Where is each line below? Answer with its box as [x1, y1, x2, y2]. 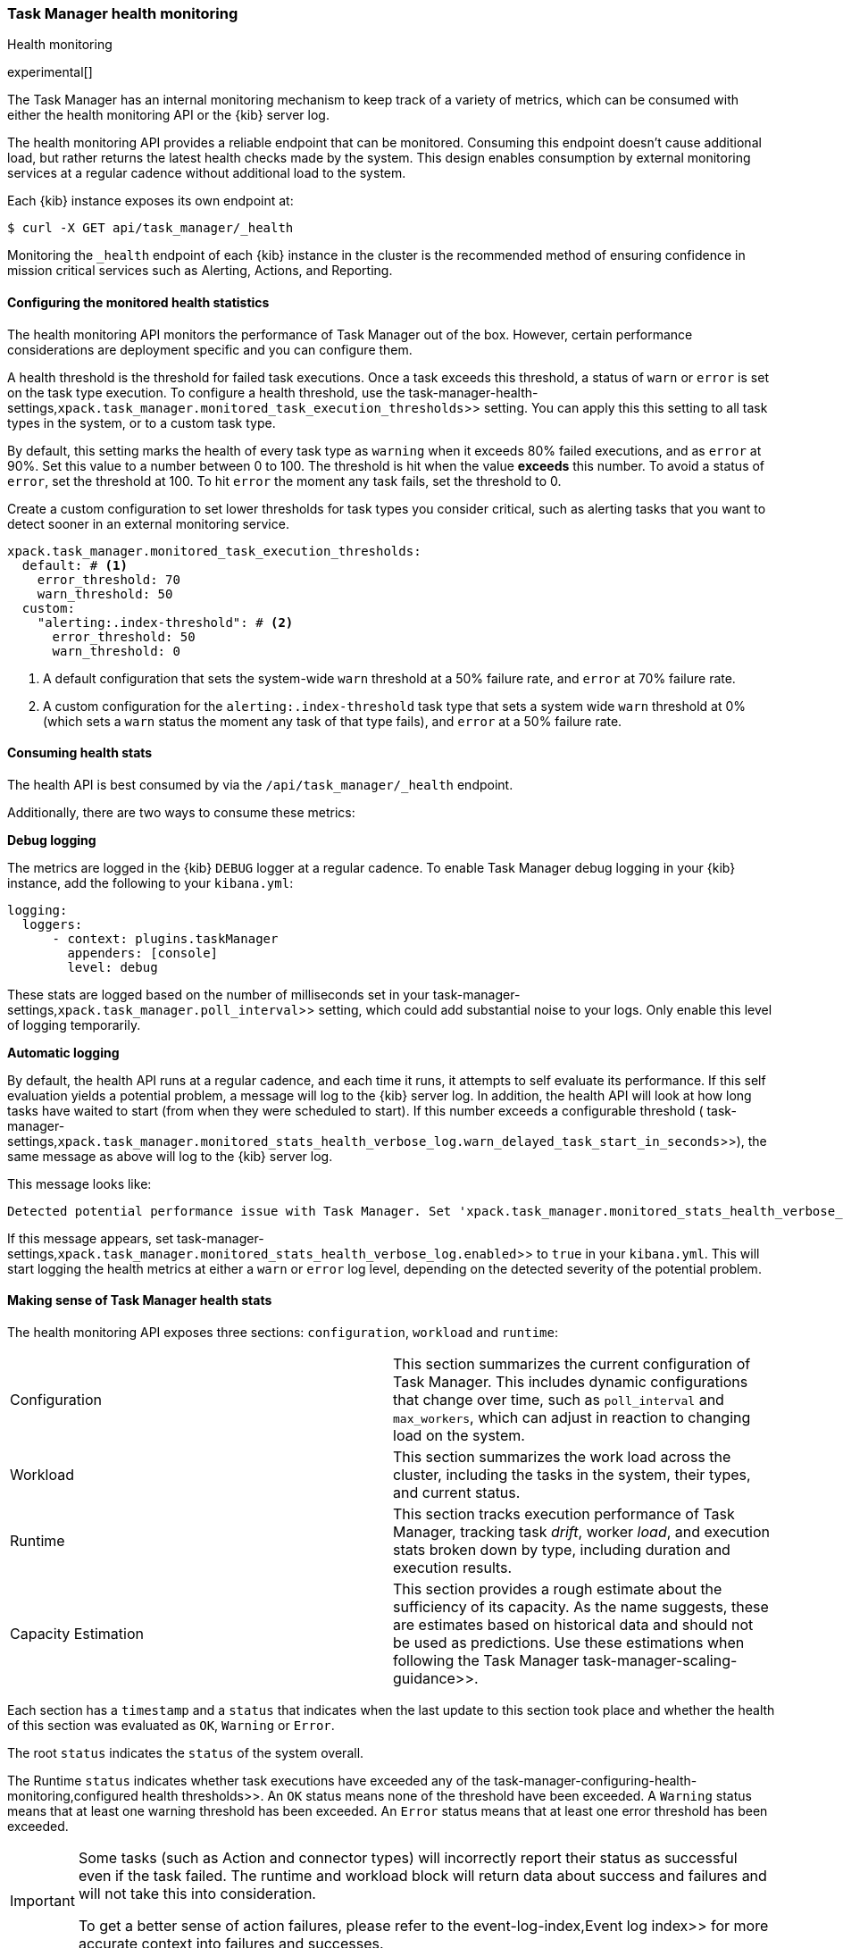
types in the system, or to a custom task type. [7, 414, 276, 431]
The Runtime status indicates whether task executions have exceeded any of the [7, 1773, 491, 1789]
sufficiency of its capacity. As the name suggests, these [393, 1598, 769, 1617]
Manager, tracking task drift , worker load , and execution [393, 1523, 770, 1542]
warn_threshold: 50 [37, 586, 173, 601]
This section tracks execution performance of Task [393, 1505, 735, 1524]
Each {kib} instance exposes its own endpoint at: [7, 193, 294, 209]
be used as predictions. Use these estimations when [393, 1634, 745, 1652]
